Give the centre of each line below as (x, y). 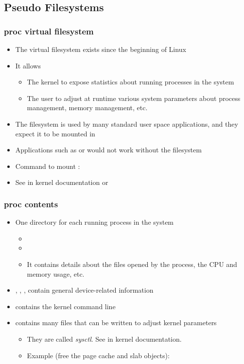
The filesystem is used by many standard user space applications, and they (127, 124)
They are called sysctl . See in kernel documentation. (104, 339)
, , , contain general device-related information (84, 290)
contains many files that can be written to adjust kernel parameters (116, 323)
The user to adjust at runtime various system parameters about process (134, 98)
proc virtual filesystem (49, 31)
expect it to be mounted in (55, 133)
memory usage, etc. (56, 273)
